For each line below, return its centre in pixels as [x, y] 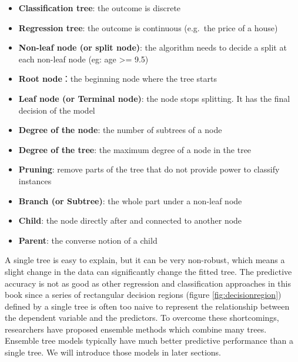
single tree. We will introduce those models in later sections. [113, 352]
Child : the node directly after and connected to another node [130, 220]
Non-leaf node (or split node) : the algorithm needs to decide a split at [153, 47]
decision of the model [57, 110]
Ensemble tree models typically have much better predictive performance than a [149, 341]
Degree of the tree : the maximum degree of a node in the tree [135, 149]
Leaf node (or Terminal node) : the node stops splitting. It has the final [154, 98]
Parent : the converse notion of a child [88, 240]
